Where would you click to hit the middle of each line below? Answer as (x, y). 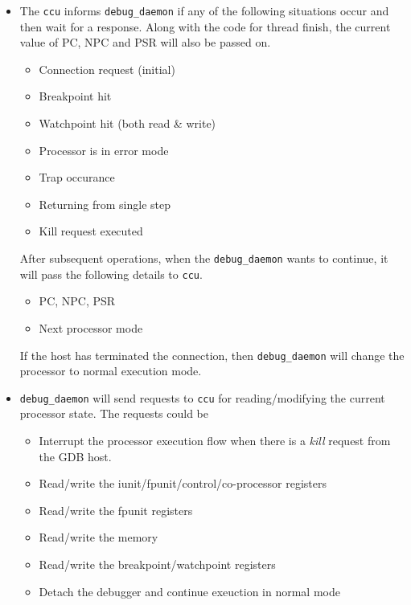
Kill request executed (91, 231)
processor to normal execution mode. (111, 371)
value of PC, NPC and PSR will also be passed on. (145, 42)
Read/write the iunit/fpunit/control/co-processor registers (183, 483)
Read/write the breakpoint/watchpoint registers (157, 564)
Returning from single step (105, 204)
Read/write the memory (99, 537)
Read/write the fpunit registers (116, 510)
